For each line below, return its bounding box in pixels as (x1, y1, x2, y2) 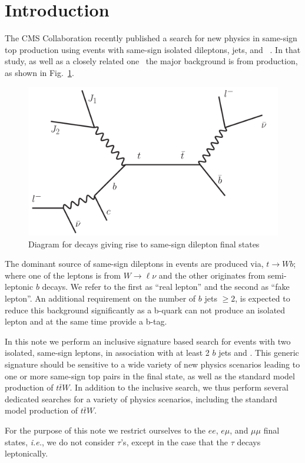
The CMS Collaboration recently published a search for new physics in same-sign (5, 32, 297, 44)
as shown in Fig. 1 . (5, 66, 74, 78)
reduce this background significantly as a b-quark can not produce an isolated (5, 303, 286, 316)
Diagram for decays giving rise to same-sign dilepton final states (28, 237, 260, 250)
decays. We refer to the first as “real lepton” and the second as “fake (42, 280, 290, 293)
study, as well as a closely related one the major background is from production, (5, 55, 298, 67)
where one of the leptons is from (5, 269, 121, 281)
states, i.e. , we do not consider (5, 435, 115, 448)
